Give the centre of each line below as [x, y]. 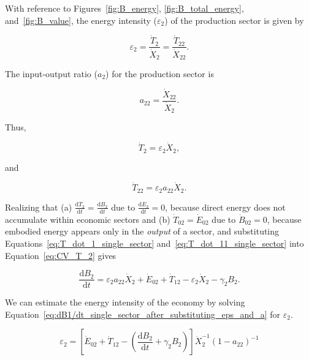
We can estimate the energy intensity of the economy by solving [125, 302]
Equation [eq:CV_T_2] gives [61, 255]
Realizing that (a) [39, 207]
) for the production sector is [160, 73]
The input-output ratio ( [51, 73]
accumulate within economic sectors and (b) [88, 219]
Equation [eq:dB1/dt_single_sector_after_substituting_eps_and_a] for [143, 314]
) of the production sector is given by [234, 20]
